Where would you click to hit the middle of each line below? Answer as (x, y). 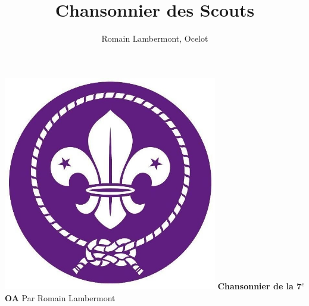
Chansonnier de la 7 (260, 286)
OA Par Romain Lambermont (60, 297)
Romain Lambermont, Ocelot (155, 38)
